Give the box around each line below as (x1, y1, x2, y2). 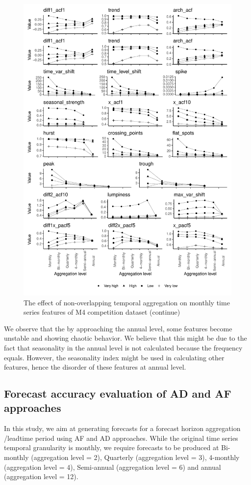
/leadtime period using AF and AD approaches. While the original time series (4, 432, 238, 443)
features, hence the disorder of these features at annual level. (4, 362, 186, 372)
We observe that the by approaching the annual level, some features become (4, 323, 232, 333)
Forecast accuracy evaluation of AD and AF (4, 386, 231, 401)
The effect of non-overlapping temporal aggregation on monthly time (24, 297, 230, 307)
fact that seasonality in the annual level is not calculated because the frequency (4, 342, 243, 352)
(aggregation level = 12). (4, 471, 78, 482)
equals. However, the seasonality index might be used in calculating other (4, 352, 225, 362)
